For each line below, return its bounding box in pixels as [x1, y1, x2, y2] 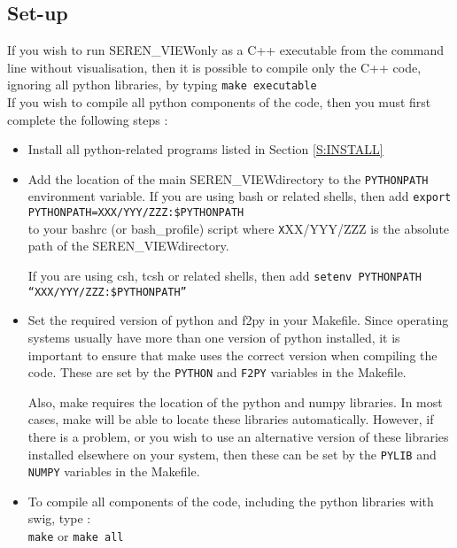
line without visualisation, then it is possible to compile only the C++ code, [7, 58, 422, 76]
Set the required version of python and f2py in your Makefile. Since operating [27, 311, 449, 329]
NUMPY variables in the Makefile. [27, 462, 200, 481]
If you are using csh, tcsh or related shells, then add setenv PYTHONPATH [27, 266, 422, 285]
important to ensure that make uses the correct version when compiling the [27, 345, 438, 364]
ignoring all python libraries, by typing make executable [7, 75, 317, 94]
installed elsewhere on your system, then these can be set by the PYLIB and [27, 444, 437, 463]
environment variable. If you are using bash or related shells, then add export [27, 187, 452, 205]
